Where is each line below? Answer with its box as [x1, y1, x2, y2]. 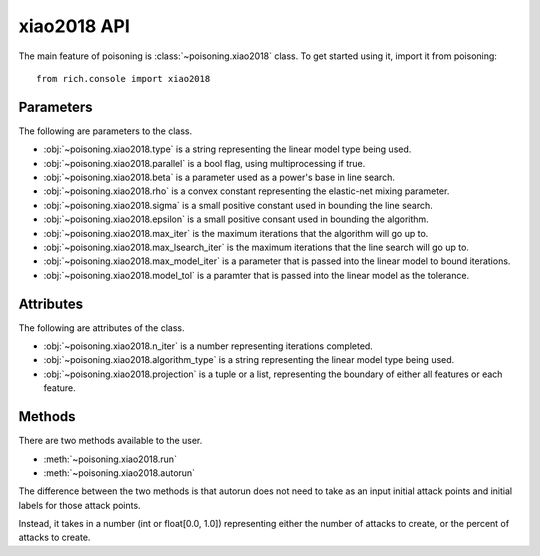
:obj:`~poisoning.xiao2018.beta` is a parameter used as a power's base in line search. [43, 171, 395, 184]
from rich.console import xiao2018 [36, 73, 211, 84]
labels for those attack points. [18, 499, 141, 511]
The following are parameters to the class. [18, 125, 193, 137]
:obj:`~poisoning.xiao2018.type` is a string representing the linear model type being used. [43, 143, 412, 155]
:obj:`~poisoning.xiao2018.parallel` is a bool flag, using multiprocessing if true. [43, 157, 366, 169]
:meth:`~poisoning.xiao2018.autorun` [43, 466, 195, 479]
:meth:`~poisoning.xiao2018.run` [43, 453, 177, 465]
